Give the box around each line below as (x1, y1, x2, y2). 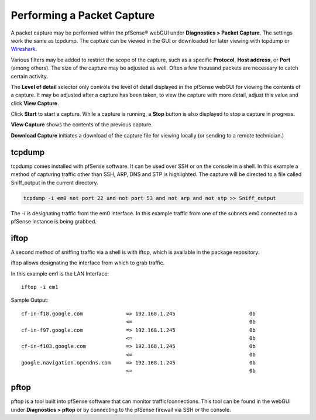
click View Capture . (11, 99, 59, 106)
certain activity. (11, 73, 48, 80)
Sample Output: (11, 297, 49, 304)
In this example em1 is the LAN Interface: (11, 270, 109, 277)
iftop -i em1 (21, 284, 59, 290)
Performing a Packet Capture (11, 9, 155, 22)
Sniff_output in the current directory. (11, 179, 99, 186)
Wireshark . (11, 46, 37, 53)
